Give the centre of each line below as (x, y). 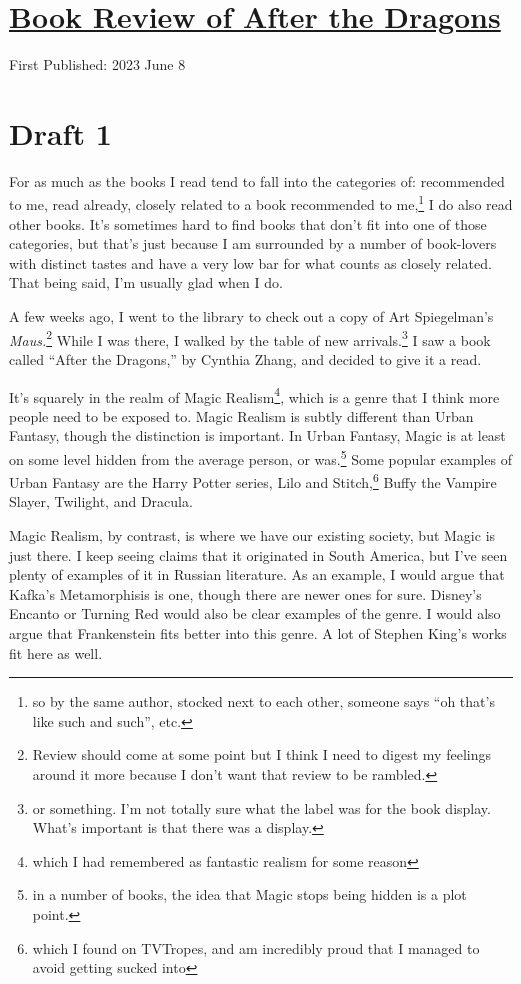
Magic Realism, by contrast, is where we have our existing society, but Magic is (252, 535)
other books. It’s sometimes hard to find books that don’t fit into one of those (248, 223)
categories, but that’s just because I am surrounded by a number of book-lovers (253, 243)
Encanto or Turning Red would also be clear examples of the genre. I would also (255, 613)
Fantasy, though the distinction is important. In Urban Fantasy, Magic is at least (257, 435)
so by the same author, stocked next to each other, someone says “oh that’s (263, 701)
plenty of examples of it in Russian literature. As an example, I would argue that (257, 574)
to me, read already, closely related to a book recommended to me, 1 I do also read (261, 203)
